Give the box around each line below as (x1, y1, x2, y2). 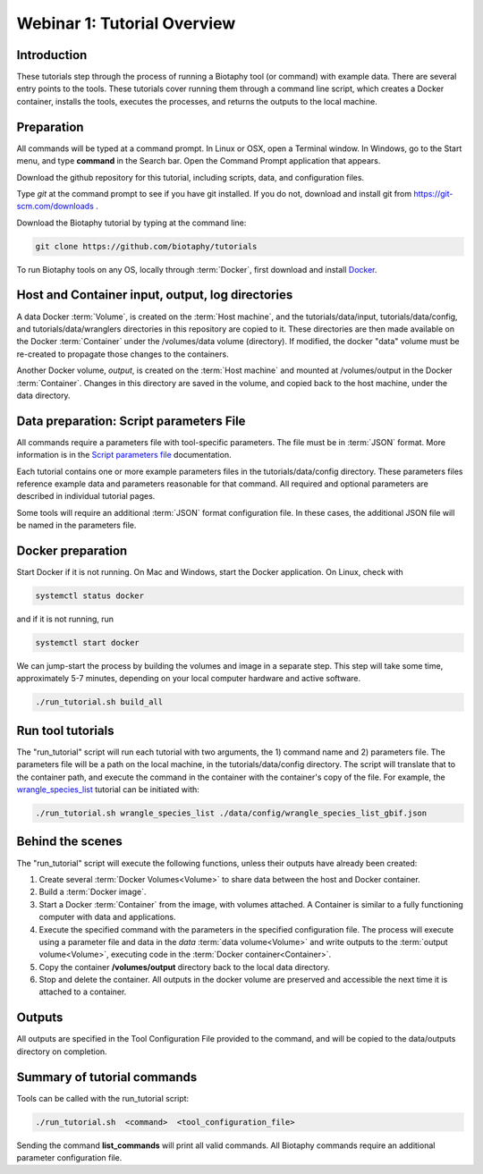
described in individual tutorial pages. (16, 491, 156, 502)
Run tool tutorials (16, 722, 114, 738)
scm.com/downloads (16, 201, 94, 212)
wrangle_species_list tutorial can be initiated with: (16, 784, 200, 795)
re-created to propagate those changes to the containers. (16, 349, 229, 359)
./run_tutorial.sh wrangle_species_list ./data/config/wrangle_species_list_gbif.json (35, 808, 428, 818)
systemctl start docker (35, 638, 140, 648)
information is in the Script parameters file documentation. (16, 450, 232, 460)
